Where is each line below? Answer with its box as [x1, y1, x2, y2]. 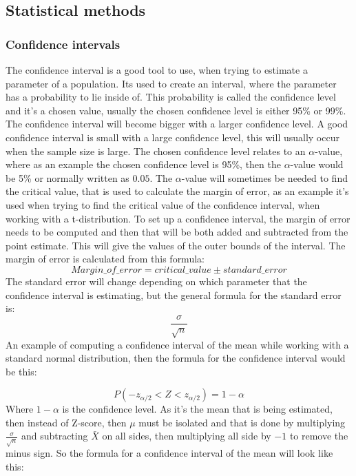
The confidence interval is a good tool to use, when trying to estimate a [6, 63, 308, 76]
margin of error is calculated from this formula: [6, 251, 205, 266]
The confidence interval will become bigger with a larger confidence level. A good [6, 116, 348, 131]
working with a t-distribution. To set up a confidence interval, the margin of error [6, 211, 350, 225]
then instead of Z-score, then [6, 415, 127, 429]
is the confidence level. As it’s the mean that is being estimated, [62, 402, 333, 416]
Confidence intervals [6, 35, 121, 52]
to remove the [289, 428, 348, 443]
